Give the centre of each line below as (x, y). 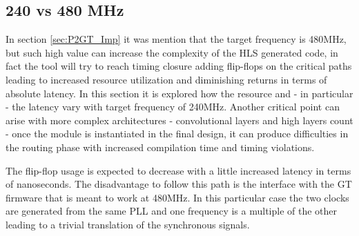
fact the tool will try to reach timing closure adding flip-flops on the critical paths (179, 66)
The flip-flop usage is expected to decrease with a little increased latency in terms (178, 170)
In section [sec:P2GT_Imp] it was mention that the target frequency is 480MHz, (176, 39)
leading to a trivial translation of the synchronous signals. (128, 224)
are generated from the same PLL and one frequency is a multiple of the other (172, 211)
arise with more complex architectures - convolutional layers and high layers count (179, 120)
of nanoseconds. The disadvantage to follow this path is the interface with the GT (179, 184)
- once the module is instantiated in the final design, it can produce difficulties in (177, 134)
